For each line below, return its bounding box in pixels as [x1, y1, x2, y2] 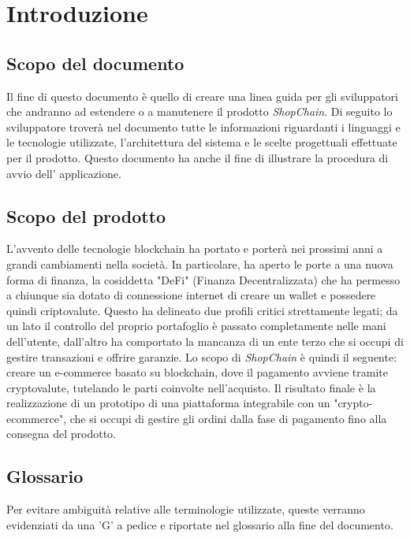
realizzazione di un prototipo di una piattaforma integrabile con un [6, 395, 330, 411]
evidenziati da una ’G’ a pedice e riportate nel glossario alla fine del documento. [6, 516, 393, 532]
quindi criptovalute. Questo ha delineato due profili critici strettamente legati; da [6, 302, 398, 318]
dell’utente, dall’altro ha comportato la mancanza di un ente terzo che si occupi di [6, 332, 404, 349]
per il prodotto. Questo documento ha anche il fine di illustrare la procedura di [6, 149, 389, 165]
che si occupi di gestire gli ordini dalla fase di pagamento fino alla [69, 410, 387, 426]
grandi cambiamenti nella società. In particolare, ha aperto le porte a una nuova [6, 255, 393, 272]
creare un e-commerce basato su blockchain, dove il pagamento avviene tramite [6, 364, 389, 380]
